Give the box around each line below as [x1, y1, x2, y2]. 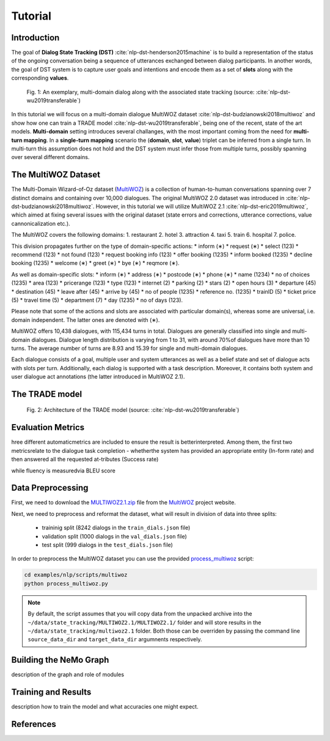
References [11, 719, 56, 729]
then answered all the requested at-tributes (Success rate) [11, 456, 159, 463]
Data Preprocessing [11, 483, 89, 493]
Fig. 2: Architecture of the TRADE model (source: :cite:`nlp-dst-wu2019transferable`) [26, 406, 240, 414]
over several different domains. [11, 154, 90, 161]
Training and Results [11, 687, 92, 698]
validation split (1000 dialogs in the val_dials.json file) [42, 532, 188, 540]
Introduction [11, 32, 60, 43]
